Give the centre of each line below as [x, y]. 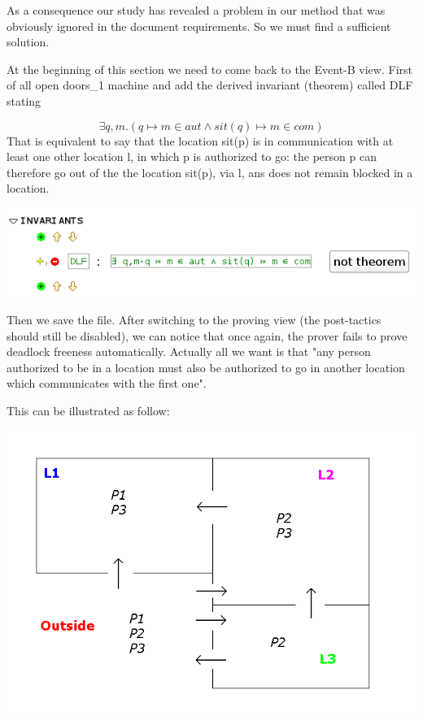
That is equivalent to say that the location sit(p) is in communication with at [200, 140]
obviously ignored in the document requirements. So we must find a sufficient [199, 26]
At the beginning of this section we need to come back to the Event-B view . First [209, 69]
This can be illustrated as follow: [88, 410]
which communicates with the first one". [107, 383]
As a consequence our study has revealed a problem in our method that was [196, 10]
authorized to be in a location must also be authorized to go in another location [206, 367]
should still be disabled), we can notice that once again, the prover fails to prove [207, 335]
